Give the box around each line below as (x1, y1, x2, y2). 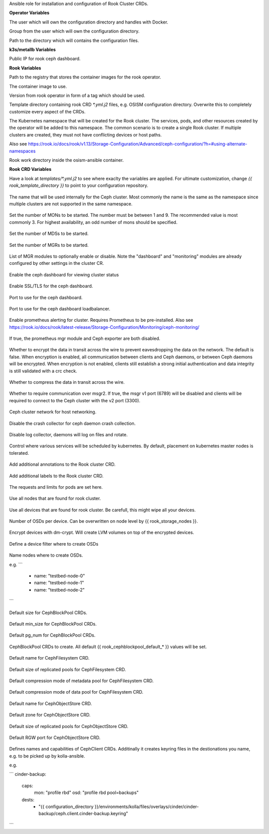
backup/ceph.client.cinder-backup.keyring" (38, 811, 129, 817)
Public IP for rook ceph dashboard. (9, 55, 81, 62)
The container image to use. (9, 83, 67, 89)
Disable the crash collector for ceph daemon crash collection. (9, 420, 136, 426)
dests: (21, 797, 34, 803)
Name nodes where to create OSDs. (9, 552, 83, 558)
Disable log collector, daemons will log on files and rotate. (9, 431, 128, 437)
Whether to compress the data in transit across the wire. (9, 379, 125, 385)
